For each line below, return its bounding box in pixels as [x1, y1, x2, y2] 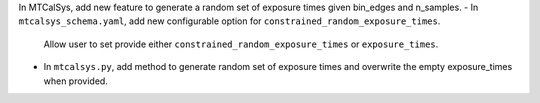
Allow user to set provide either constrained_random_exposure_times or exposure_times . [43, 38, 439, 50]
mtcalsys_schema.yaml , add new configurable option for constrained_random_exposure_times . [18, 15, 441, 27]
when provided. [43, 75, 109, 87]
